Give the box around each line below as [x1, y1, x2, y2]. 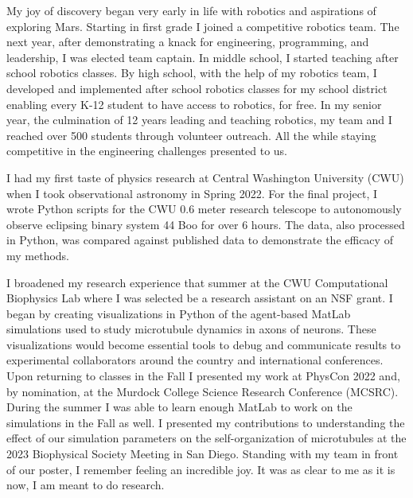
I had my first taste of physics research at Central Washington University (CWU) [6, 169, 404, 185]
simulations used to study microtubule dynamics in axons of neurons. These [6, 321, 376, 337]
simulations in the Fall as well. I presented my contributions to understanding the [6, 414, 405, 430]
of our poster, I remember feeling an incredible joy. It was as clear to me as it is [6, 461, 395, 477]
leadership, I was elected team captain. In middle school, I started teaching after [6, 49, 399, 65]
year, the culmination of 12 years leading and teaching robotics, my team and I [6, 111, 392, 128]
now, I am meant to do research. [6, 477, 165, 493]
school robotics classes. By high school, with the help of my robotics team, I [6, 64, 377, 81]
